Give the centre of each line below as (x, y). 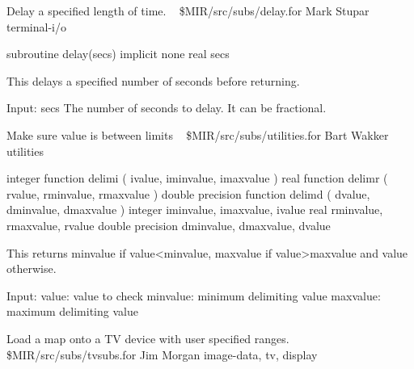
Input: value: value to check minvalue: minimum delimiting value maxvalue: (194, 295)
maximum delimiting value (72, 311)
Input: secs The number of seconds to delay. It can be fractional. (167, 108)
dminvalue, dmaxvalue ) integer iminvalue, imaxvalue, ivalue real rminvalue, (195, 210)
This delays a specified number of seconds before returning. (153, 80)
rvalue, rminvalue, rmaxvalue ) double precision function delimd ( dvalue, (188, 193)
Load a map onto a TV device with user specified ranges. (148, 338)
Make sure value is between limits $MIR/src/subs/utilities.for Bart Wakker (198, 134)
